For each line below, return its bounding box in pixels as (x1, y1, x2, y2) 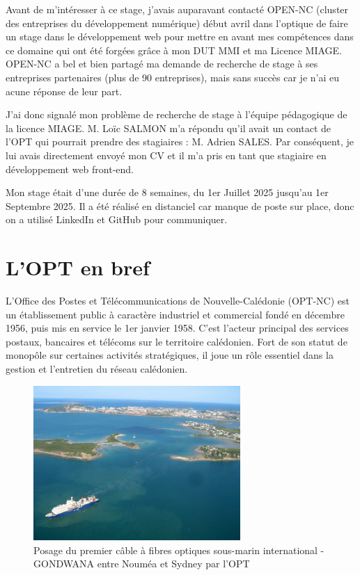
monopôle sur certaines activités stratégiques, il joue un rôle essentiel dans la (6, 348, 334, 362)
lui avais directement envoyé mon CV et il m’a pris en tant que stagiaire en (6, 147, 327, 162)
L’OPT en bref (6, 253, 150, 282)
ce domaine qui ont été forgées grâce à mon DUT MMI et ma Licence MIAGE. (6, 42, 342, 57)
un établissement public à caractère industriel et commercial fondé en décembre (6, 307, 345, 321)
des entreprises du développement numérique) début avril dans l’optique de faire (6, 15, 348, 30)
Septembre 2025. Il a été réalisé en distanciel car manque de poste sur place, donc (6, 198, 354, 213)
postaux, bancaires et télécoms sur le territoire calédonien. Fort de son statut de (6, 334, 347, 348)
